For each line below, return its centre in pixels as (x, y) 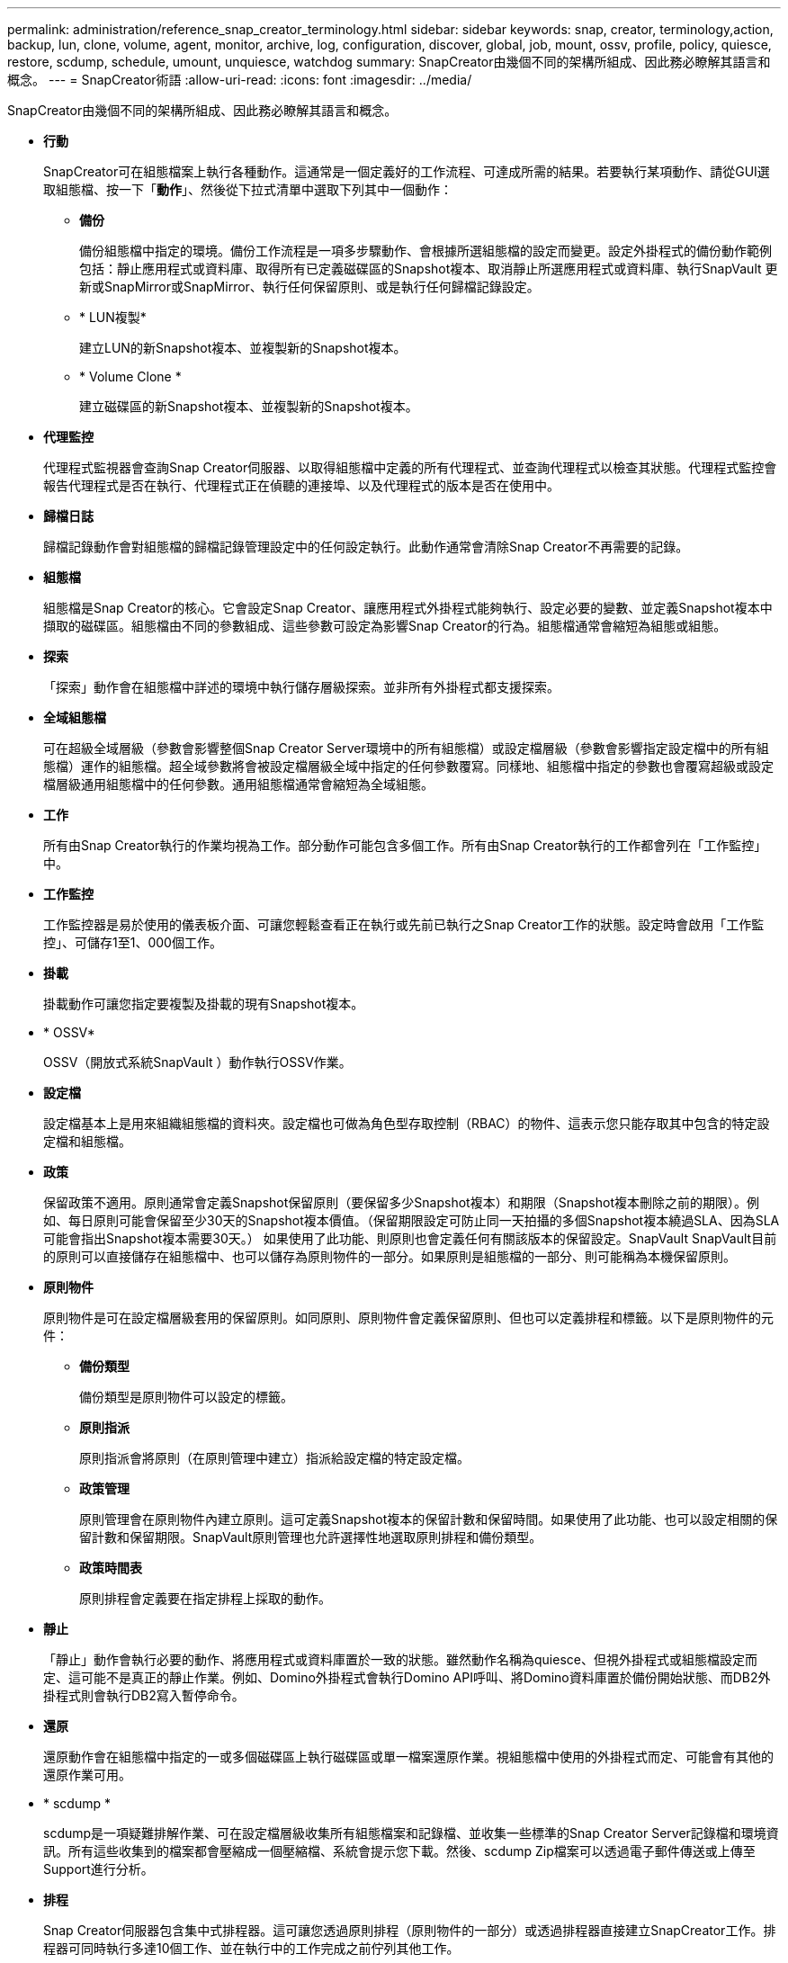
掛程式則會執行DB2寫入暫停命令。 (144, 1695)
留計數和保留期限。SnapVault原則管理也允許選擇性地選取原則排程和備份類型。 (311, 1537)
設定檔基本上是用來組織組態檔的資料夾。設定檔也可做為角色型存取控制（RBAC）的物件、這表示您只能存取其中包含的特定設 (407, 1123)
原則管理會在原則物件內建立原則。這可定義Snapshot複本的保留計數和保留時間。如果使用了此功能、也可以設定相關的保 (429, 1519)
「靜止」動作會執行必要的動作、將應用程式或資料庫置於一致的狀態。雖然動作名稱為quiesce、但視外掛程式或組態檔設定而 (400, 1659)
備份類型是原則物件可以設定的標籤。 (186, 1397)
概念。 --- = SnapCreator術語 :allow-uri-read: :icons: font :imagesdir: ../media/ (240, 80)
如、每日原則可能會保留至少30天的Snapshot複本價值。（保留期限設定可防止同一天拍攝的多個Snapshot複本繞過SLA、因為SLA (412, 1220)
